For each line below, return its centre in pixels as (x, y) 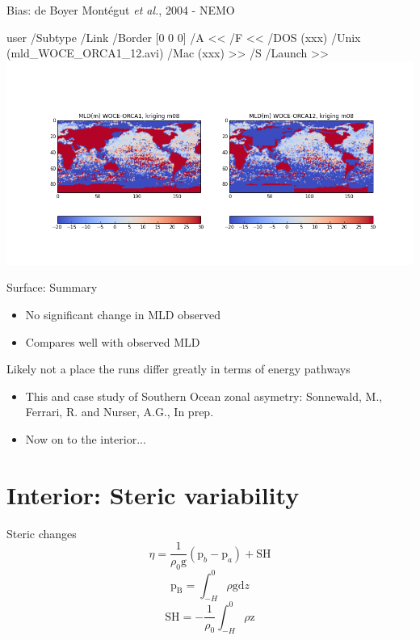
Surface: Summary (52, 287)
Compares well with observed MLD (113, 341)
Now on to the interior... (86, 438)
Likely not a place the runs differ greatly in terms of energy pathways (178, 369)
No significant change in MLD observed (123, 314)
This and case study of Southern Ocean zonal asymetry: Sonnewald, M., (204, 396)
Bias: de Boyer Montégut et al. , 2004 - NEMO (121, 10)
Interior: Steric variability (153, 494)
